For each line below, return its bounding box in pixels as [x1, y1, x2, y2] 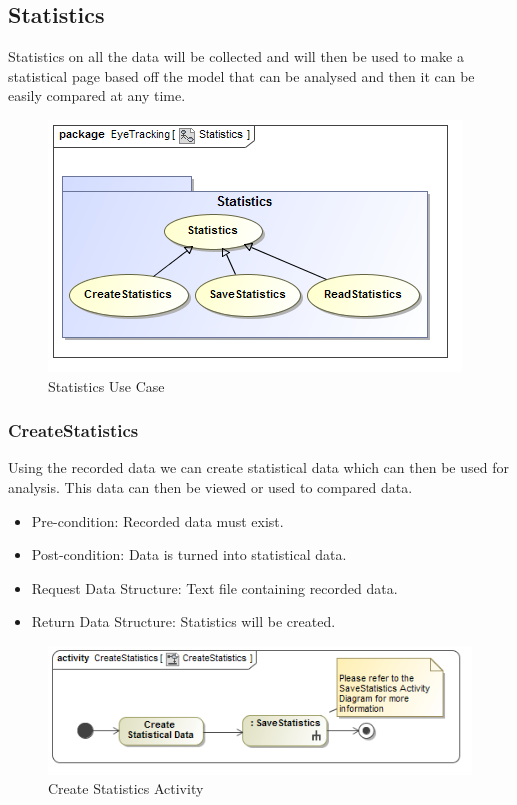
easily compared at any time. [8, 85, 186, 106]
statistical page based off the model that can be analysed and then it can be [8, 65, 475, 86]
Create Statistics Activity [48, 778, 204, 799]
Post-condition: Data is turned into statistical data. [31, 544, 347, 565]
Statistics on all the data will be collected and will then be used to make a [8, 46, 464, 67]
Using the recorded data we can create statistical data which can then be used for [8, 457, 509, 478]
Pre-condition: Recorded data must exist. [31, 510, 284, 531]
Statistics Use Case [48, 375, 165, 396]
